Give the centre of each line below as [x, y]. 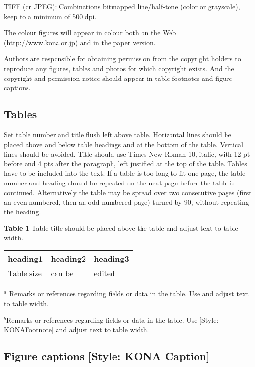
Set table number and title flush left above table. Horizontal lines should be [118, 134]
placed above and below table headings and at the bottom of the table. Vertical [124, 144]
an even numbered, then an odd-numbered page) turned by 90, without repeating [127, 202]
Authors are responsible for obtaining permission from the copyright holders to [123, 59]
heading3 [112, 259]
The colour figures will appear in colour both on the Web [90, 33]
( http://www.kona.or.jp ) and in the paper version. [80, 42]
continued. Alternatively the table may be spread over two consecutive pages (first [128, 192]
